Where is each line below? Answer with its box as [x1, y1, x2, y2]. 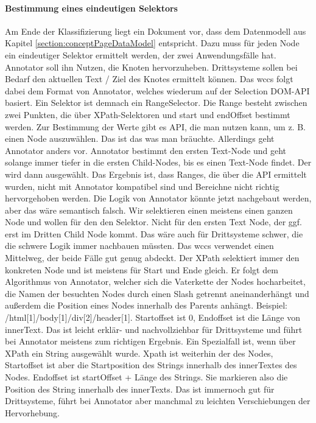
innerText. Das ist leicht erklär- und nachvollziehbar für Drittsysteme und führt [5, 323, 303, 335]
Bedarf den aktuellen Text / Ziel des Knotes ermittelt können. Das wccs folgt [5, 72, 293, 85]
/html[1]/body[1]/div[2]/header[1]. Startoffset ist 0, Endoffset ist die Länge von [5, 311, 300, 324]
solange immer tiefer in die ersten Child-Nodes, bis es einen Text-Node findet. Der [5, 156, 312, 169]
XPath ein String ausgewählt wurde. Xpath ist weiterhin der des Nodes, [5, 346, 273, 359]
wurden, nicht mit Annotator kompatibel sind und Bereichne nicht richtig [5, 180, 279, 192]
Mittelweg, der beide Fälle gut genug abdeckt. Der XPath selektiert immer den [5, 251, 300, 264]
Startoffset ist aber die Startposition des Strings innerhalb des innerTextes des [5, 358, 297, 371]
